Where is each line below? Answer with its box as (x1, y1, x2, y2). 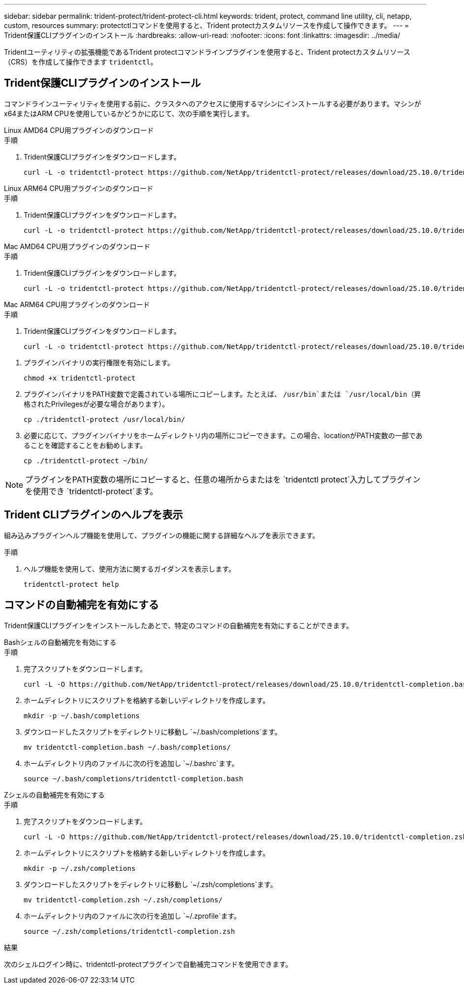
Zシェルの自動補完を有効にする (4, 790, 105, 799)
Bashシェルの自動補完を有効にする (4, 637, 116, 646)
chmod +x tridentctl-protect (24, 374, 136, 382)
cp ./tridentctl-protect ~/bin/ (24, 456, 148, 465)
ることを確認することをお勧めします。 (24, 441, 147, 449)
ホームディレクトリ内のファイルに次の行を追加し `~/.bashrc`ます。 (24, 759, 239, 767)
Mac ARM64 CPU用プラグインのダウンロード (4, 300, 150, 309)
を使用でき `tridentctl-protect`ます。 (25, 486, 158, 496)
